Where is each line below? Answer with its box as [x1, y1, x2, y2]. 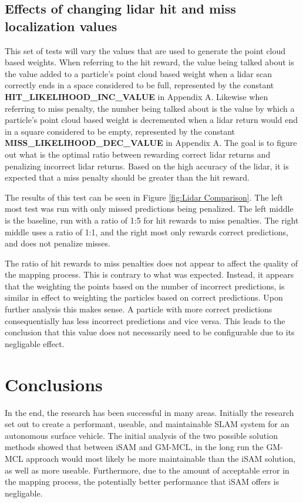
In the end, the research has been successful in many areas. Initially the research [5, 406, 294, 418]
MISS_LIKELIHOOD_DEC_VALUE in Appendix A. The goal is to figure [5, 136, 297, 149]
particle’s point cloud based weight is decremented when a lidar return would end [5, 114, 298, 126]
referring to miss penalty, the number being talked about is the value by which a [5, 102, 295, 114]
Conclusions [5, 372, 103, 396]
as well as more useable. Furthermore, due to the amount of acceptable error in [5, 464, 289, 476]
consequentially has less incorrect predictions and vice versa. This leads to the [5, 314, 285, 327]
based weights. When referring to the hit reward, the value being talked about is [5, 56, 294, 68]
